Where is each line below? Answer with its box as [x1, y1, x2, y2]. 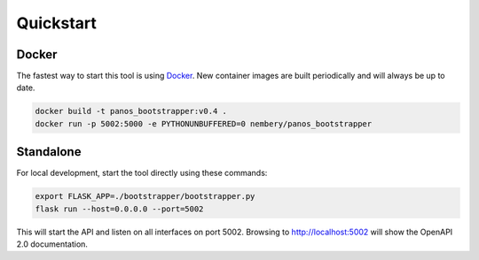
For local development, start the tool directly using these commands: [16, 168, 268, 179]
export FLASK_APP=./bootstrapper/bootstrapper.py [35, 191, 255, 202]
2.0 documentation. [16, 239, 89, 249]
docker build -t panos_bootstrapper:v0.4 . [35, 106, 228, 117]
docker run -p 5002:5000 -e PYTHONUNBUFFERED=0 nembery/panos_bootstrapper [35, 119, 373, 128]
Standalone [16, 144, 82, 159]
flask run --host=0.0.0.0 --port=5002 [35, 203, 204, 214]
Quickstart [16, 13, 98, 33]
